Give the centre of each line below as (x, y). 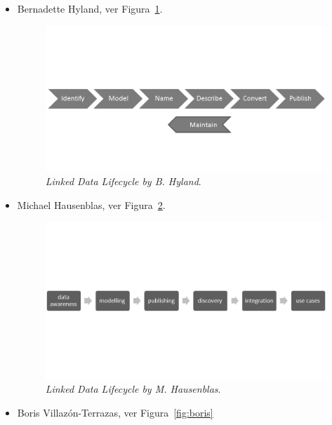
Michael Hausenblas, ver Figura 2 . (91, 204)
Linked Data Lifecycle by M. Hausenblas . (133, 389)
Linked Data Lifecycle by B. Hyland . (123, 181)
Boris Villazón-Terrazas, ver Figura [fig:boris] (115, 412)
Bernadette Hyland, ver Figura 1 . (90, 8)
